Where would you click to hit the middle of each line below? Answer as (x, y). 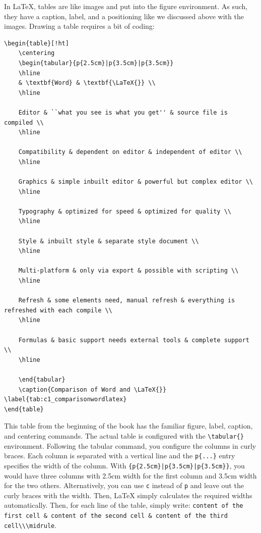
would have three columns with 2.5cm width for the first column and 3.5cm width (130, 475)
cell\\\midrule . (30, 525)
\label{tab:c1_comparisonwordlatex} (66, 399)
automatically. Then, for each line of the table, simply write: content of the (124, 505)
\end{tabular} (42, 379)
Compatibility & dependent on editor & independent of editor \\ (130, 152)
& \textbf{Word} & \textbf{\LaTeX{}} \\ (87, 83)
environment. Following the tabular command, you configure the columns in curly (130, 445)
